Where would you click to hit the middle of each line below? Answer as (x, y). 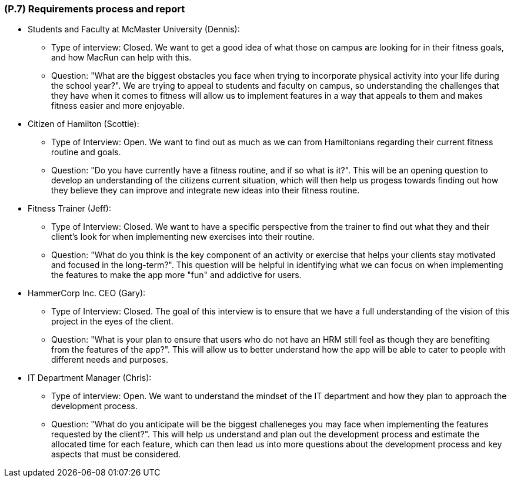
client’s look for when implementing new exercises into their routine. (183, 237)
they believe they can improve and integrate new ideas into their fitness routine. (206, 190)
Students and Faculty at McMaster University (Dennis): (134, 29)
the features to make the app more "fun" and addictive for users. (176, 275)
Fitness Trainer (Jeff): (70, 209)
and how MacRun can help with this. (121, 58)
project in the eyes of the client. (112, 322)
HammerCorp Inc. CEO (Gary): (87, 293)
